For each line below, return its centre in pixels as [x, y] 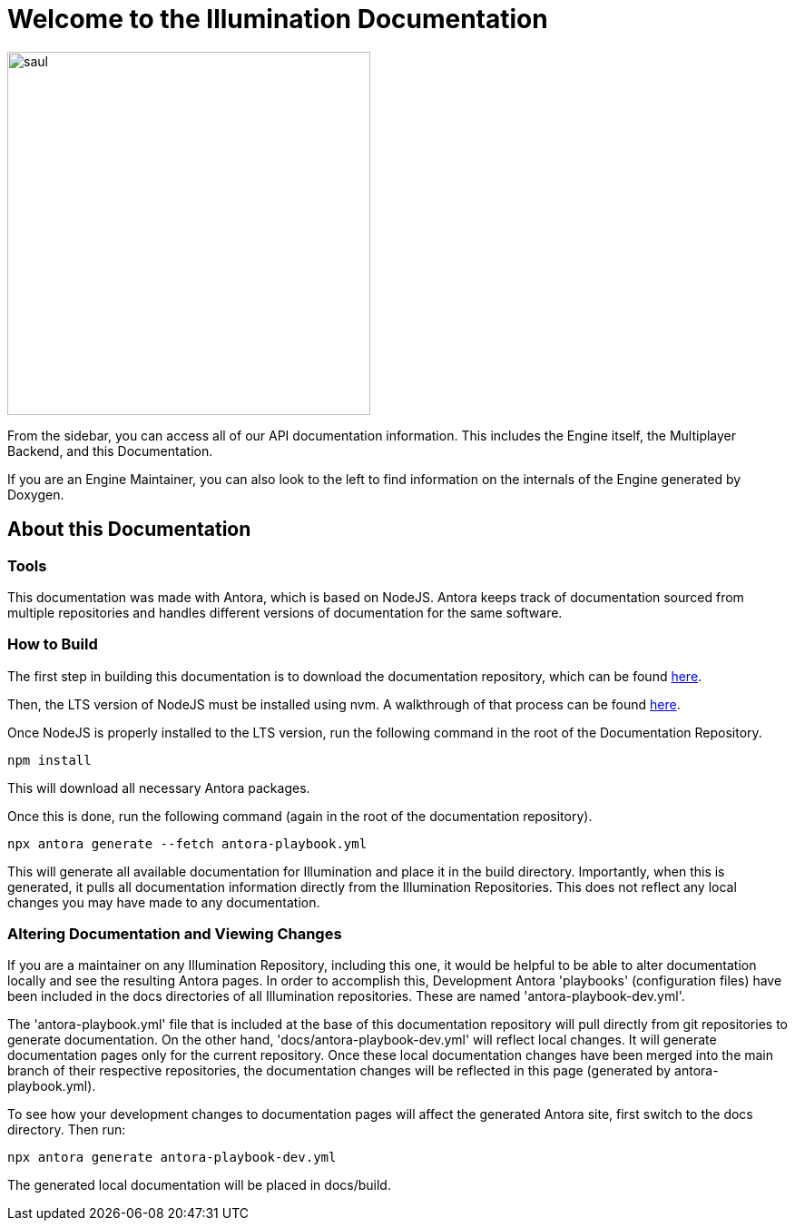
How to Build [53, 644]
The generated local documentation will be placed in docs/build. [199, 1185]
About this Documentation [129, 530]
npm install [49, 760]
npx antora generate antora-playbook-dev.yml [172, 1158]
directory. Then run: [67, 1130]
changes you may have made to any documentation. [164, 902]
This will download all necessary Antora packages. [159, 787]
